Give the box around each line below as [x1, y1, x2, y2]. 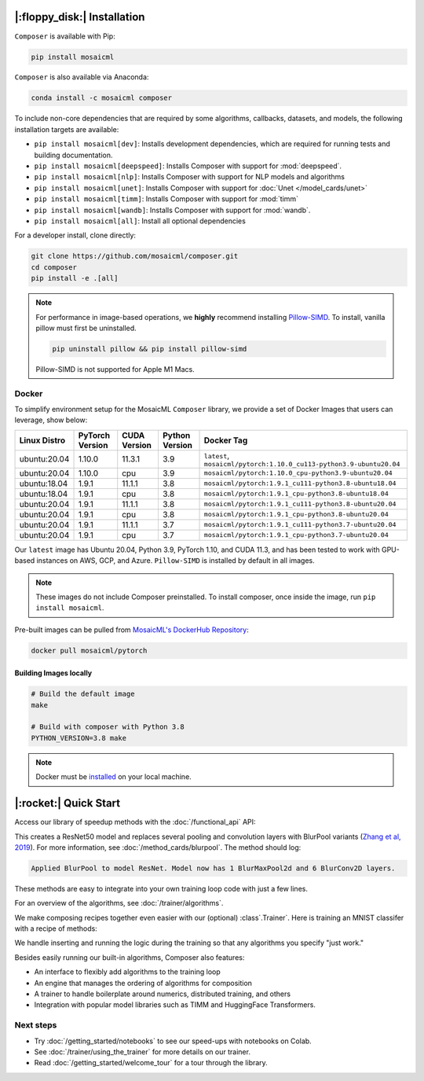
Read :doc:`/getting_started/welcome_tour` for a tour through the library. [34, 1058, 269, 1068]
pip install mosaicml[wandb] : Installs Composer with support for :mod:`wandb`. [34, 205, 311, 215]
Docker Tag [203, 435, 248, 446]
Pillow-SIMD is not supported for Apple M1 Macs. [35, 364, 196, 373]
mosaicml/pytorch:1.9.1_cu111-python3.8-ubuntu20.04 [203, 500, 397, 509]
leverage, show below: [14, 415, 88, 425]
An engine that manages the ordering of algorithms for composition [34, 978, 253, 987]
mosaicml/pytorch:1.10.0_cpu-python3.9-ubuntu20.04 [203, 469, 393, 477]
